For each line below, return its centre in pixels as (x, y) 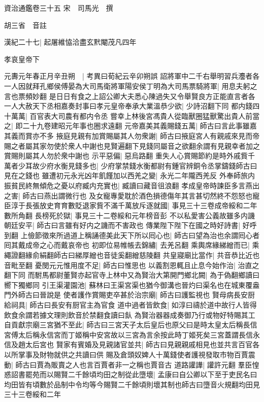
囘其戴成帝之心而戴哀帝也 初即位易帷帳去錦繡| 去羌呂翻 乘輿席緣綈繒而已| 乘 (132, 245)
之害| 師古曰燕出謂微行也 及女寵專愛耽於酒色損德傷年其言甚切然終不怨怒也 (128, 195)
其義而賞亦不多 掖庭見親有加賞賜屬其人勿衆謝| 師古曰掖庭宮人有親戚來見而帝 (132, 135)
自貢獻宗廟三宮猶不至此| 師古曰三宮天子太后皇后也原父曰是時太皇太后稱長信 (131, 325)
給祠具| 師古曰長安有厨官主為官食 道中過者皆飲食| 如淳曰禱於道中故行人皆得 (130, 305)
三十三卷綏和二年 (32, 394)
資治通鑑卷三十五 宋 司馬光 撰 (59, 8)
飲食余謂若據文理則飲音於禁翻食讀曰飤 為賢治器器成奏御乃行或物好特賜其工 (130, 314)
